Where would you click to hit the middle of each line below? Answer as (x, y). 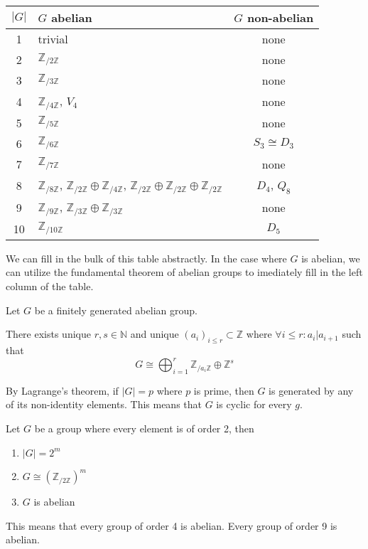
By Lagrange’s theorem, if (62, 390)
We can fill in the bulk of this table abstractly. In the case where (146, 258)
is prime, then (224, 390)
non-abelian (280, 17)
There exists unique (48, 334)
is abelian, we (331, 258)
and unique (155, 334)
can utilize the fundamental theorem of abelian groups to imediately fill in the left (184, 272)
